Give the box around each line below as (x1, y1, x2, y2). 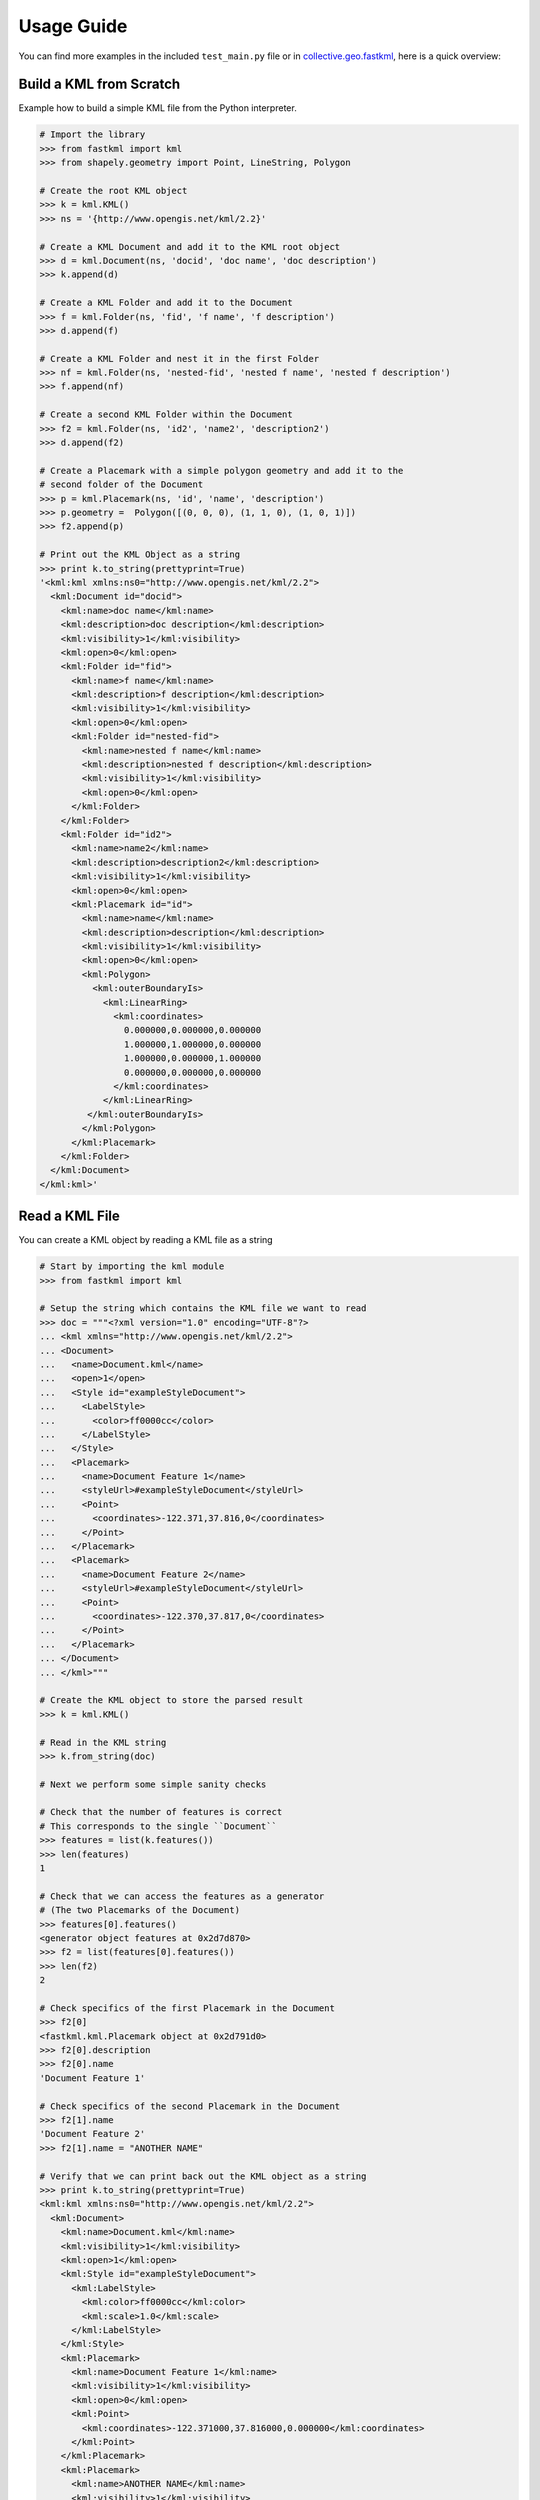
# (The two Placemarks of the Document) (39, 1905, 240, 1916)
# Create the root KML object (39, 185, 188, 196)
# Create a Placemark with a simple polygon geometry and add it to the (39, 465, 404, 476)
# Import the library (39, 129, 146, 140)
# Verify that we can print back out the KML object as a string (39, 2170, 367, 2182)
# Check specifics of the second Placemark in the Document (39, 2100, 341, 2112)
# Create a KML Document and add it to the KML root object (39, 241, 341, 252)
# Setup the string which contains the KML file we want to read (39, 1303, 367, 1314)
